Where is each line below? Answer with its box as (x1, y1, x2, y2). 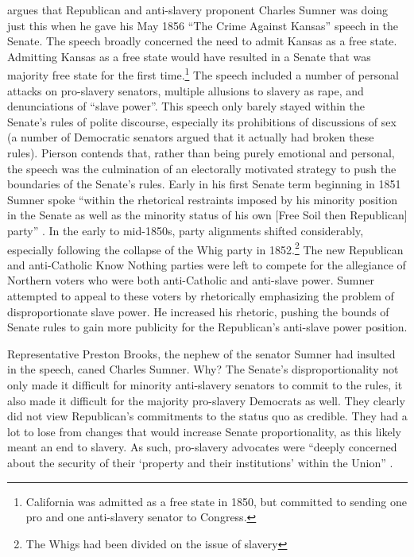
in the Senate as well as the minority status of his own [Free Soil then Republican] (7, 207, 408, 223)
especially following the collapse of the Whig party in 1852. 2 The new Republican (7, 238, 404, 257)
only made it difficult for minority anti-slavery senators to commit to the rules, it (7, 376, 403, 393)
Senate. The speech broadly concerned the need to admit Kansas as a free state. (7, 33, 397, 49)
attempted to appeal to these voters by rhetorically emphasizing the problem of (7, 288, 394, 304)
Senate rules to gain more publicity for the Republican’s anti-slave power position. (7, 319, 408, 335)
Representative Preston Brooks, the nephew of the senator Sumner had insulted (7, 345, 396, 362)
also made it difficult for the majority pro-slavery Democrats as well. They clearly (7, 392, 405, 408)
